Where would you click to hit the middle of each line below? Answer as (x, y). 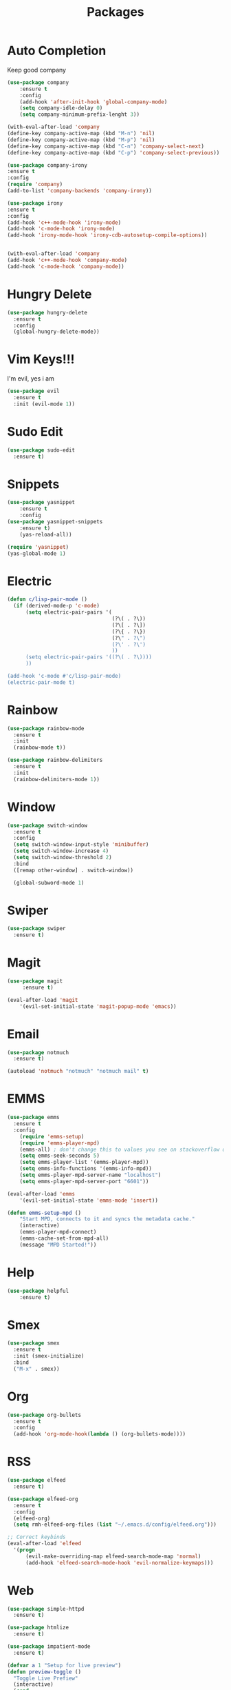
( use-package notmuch (38, 1052)
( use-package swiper (37, 929)
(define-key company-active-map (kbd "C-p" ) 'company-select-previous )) (113, 152)
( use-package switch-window (47, 825)
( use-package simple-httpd (46, 1609)
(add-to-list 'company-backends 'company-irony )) (80, 191)
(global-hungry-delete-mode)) (56, 332)
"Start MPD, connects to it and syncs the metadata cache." (107, 1219)
